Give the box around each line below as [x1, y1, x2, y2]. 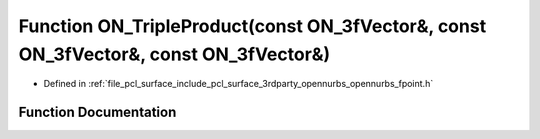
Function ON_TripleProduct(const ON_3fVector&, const [18, 15, 487, 37]
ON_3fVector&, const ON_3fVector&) [18, 43, 331, 65]
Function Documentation [18, 104, 177, 121]
